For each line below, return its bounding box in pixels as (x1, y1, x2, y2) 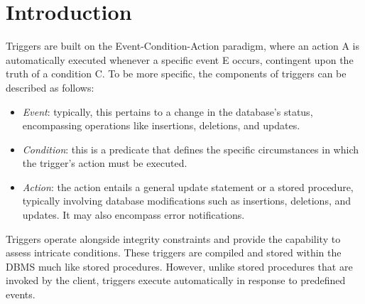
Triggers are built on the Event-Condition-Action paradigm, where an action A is (6, 38, 359, 53)
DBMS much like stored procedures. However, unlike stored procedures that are (6, 259, 353, 273)
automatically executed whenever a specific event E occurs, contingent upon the (6, 52, 354, 67)
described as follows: (6, 80, 94, 94)
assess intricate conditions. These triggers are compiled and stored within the (6, 245, 342, 260)
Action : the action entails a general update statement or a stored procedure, (22, 179, 354, 194)
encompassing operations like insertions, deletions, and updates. (22, 118, 300, 133)
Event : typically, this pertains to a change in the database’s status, (22, 104, 313, 119)
